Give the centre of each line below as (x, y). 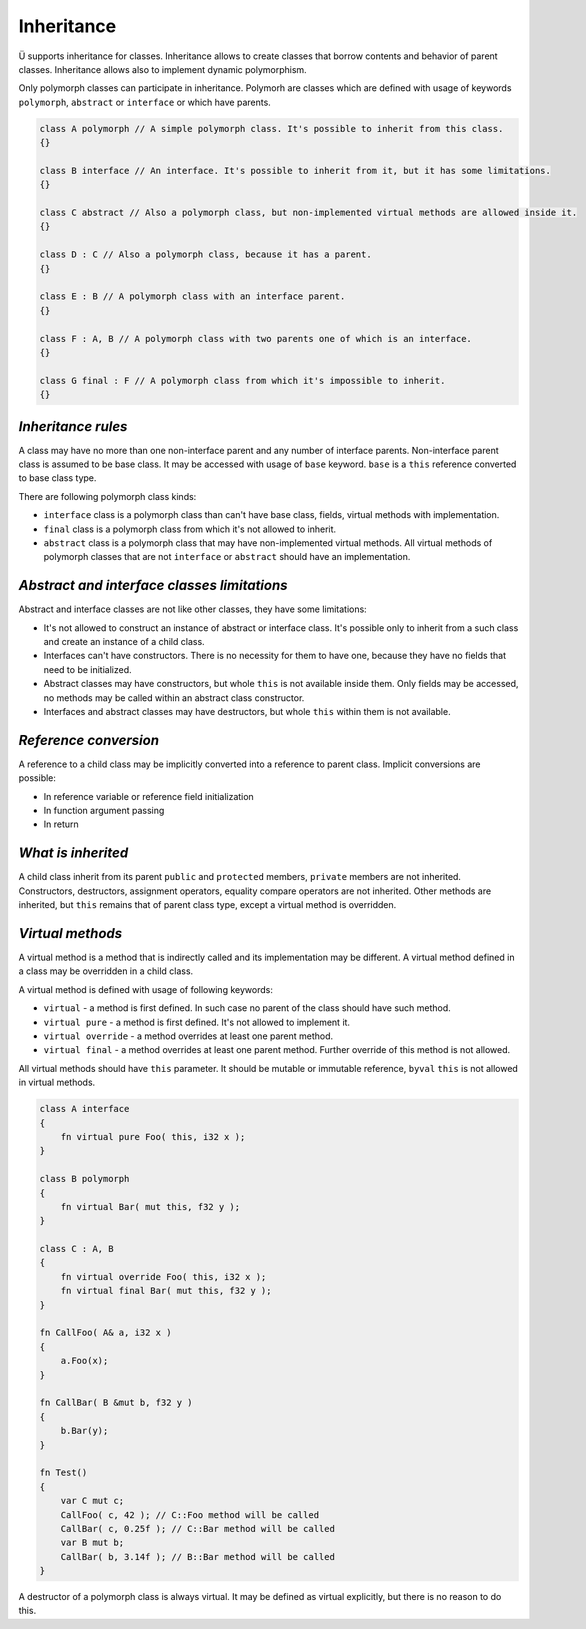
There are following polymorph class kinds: (107, 496)
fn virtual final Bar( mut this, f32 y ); (166, 1291)
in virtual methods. (57, 1082)
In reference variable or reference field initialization (148, 796)
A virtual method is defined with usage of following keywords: (146, 989)
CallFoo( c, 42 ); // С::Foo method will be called (190, 1514)
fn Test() (63, 1473)
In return (61, 824)
